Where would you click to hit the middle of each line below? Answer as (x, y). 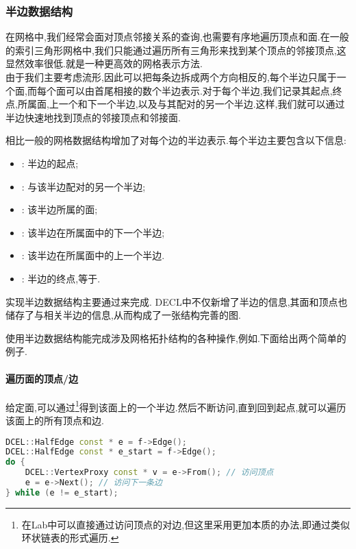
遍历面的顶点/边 (42, 378)
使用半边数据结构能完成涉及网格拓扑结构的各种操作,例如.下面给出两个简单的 (176, 338)
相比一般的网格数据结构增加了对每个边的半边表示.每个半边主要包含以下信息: (176, 140)
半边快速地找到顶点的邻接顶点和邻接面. (93, 117)
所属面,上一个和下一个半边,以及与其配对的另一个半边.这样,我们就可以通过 (181, 104)
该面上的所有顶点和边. (55, 420)
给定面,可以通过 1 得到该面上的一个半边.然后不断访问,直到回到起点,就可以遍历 (176, 406)
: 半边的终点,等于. (61, 278)
